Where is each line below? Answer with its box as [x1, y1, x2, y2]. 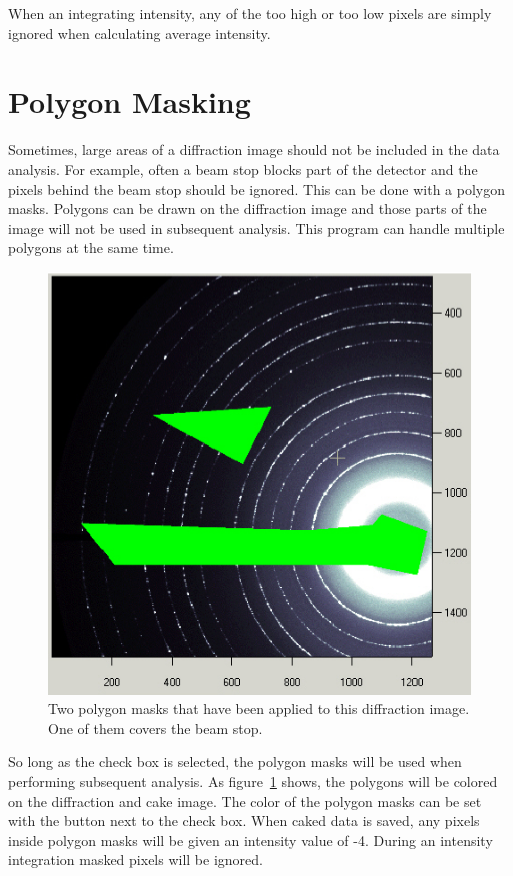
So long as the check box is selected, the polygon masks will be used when [8, 751, 462, 772]
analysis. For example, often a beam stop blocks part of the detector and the [8, 158, 478, 179]
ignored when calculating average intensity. [8, 22, 271, 43]
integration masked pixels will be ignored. [8, 849, 263, 870]
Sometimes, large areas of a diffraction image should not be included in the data [8, 139, 500, 160]
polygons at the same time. [8, 237, 174, 258]
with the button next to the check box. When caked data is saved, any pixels [8, 810, 480, 831]
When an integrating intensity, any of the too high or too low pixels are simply [8, 3, 492, 23]
